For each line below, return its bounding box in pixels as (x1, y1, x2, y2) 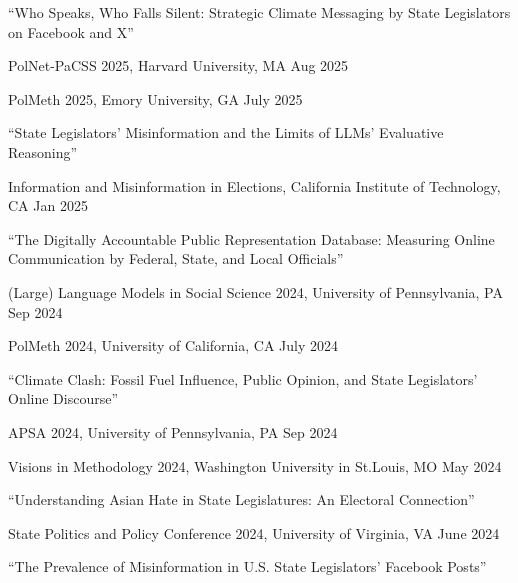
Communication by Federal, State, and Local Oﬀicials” (8, 248, 344, 269)
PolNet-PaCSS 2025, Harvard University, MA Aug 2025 (8, 55, 349, 76)
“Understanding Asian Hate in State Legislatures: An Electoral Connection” (8, 489, 475, 510)
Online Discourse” (8, 388, 119, 409)
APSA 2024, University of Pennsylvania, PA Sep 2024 (8, 421, 338, 442)
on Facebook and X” (8, 21, 134, 42)
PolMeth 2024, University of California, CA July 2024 (8, 335, 338, 356)
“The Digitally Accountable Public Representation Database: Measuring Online (8, 228, 495, 249)
